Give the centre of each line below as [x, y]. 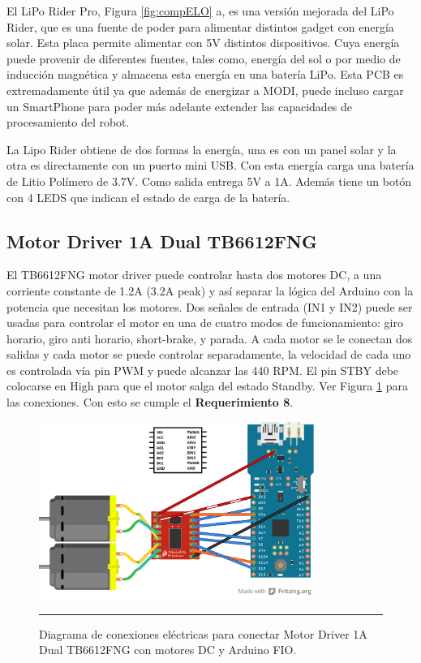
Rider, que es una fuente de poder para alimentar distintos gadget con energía [200, 26]
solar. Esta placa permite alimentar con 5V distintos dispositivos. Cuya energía [203, 43]
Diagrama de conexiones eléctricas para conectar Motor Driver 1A [203, 633]
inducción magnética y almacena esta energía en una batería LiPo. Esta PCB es [205, 74]
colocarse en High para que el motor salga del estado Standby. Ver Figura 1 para [207, 386]
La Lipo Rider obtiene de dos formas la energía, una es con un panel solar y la [202, 149]
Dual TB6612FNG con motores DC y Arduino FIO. [168, 650]
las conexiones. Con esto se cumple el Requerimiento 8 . [150, 402]
